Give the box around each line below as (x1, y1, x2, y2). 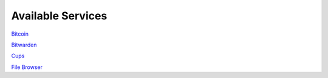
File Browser (11, 63, 43, 71)
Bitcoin (11, 30, 29, 37)
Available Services (11, 9, 108, 22)
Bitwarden (11, 41, 37, 48)
